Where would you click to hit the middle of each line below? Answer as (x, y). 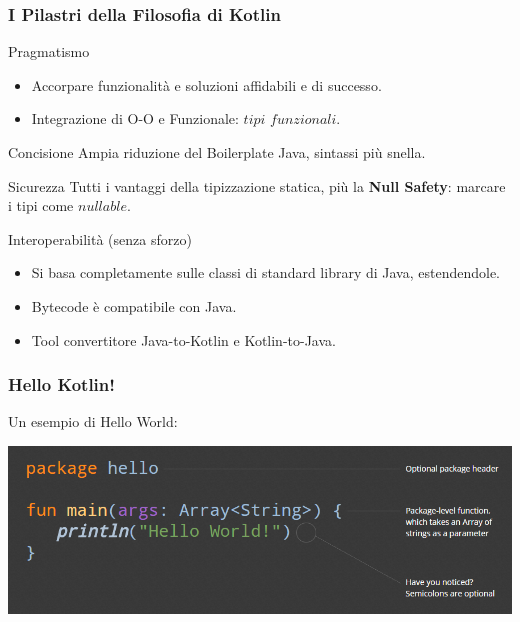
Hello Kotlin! (62, 384)
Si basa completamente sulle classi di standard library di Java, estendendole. (266, 272)
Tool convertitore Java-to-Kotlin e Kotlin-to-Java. (183, 339)
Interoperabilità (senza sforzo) (100, 238)
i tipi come (41, 205)
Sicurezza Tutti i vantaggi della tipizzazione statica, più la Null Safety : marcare (257, 185)
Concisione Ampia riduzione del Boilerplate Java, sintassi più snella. (217, 152)
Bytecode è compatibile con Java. (134, 305)
